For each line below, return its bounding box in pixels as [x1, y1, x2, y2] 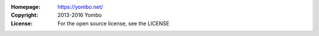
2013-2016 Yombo [57, 12, 102, 19]
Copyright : [11, 12, 38, 19]
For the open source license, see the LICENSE [57, 19, 170, 27]
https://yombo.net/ [57, 4, 103, 10]
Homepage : [11, 4, 41, 10]
